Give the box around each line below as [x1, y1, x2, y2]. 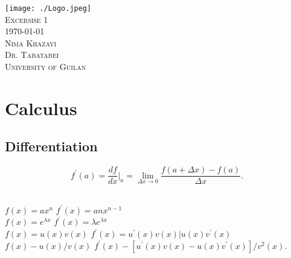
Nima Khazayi [5, 36, 57, 49]
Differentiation [5, 137, 98, 156]
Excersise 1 [5, 13, 48, 25]
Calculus [5, 95, 77, 120]
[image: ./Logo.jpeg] [5, 4, 92, 13]
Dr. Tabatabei [5, 48, 59, 61]
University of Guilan [5, 60, 86, 73]
